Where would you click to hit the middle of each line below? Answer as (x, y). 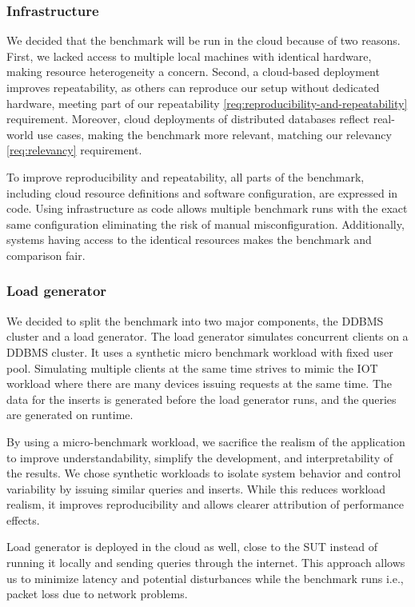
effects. (23, 519)
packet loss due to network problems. (97, 594)
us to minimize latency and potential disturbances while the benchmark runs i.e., (205, 578)
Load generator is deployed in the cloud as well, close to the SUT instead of (192, 547)
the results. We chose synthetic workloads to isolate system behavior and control (204, 473)
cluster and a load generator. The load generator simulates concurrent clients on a (207, 336)
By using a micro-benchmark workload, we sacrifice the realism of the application (206, 441)
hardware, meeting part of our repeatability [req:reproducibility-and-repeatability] (207, 103)
